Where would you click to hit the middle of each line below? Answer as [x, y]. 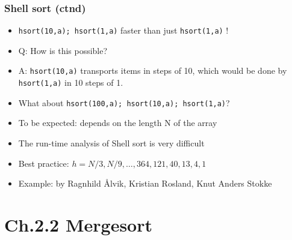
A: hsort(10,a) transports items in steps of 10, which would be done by [153, 70]
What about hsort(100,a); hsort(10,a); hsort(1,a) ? [124, 102]
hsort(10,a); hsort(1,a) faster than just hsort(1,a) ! [123, 30]
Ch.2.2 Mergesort [79, 224]
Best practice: [44, 163]
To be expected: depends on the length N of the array [118, 123]
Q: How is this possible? [63, 50]
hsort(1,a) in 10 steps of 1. [71, 82]
